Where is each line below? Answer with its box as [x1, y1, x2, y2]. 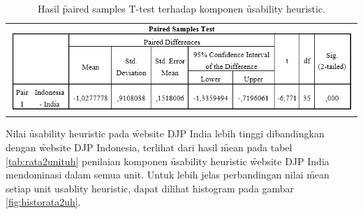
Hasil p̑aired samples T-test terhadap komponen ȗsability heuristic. [37, 1, 326, 15]
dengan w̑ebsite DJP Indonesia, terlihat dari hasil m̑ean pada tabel [6, 140, 292, 155]
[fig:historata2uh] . [6, 194, 81, 209]
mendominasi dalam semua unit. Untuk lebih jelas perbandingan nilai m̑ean [6, 167, 329, 182]
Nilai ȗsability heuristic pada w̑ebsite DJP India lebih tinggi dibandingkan [6, 126, 325, 141]
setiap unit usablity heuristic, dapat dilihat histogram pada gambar [6, 181, 295, 195]
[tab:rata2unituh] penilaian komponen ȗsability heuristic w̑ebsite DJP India [6, 153, 329, 168]
